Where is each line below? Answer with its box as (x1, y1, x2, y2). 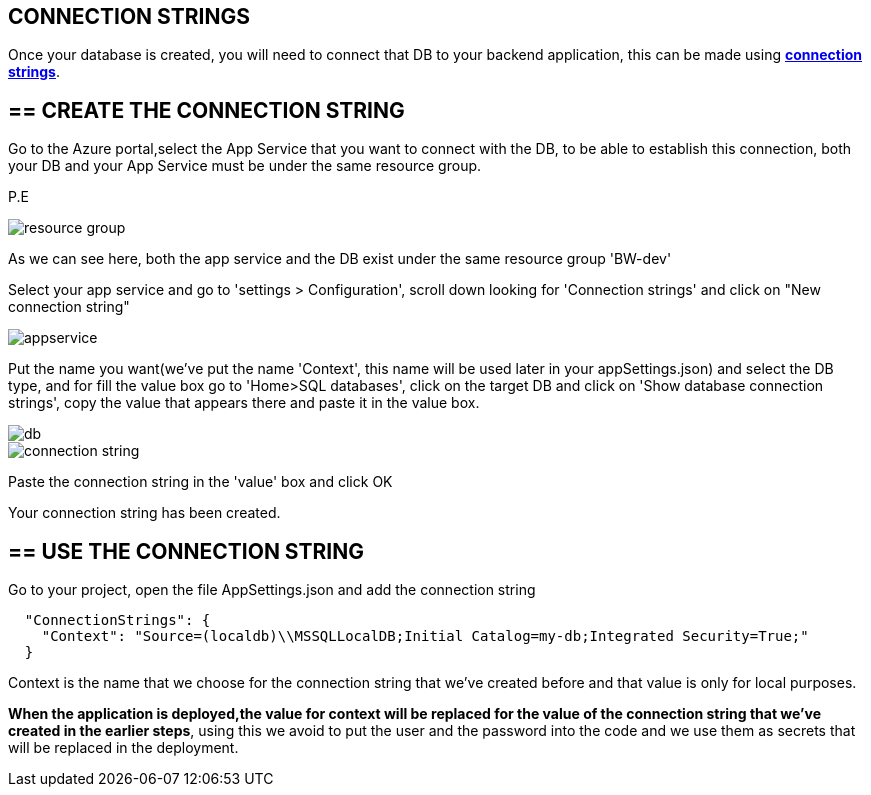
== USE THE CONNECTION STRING (8, 538, 364, 564)
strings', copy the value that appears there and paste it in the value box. (8, 394, 480, 412)
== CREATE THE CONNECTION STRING (8, 97, 405, 123)
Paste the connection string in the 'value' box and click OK (8, 473, 393, 491)
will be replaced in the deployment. (8, 739, 239, 757)
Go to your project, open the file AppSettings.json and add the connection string (8, 581, 536, 599)
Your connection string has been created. (8, 504, 281, 522)
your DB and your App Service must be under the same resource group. (8, 157, 482, 175)
